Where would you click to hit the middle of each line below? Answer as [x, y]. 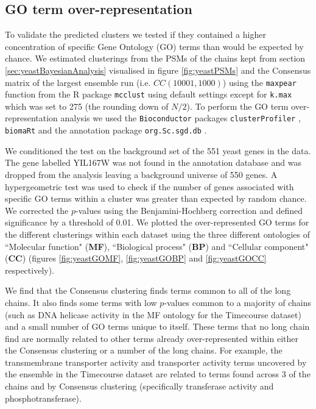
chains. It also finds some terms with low [81, 302]
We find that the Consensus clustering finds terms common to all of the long [148, 290]
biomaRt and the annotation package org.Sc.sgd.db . [106, 130]
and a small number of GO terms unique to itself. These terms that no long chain [157, 326]
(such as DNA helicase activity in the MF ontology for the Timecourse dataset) [153, 314]
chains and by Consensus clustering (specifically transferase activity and [139, 386]
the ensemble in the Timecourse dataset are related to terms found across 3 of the [158, 374]
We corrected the [37, 210]
